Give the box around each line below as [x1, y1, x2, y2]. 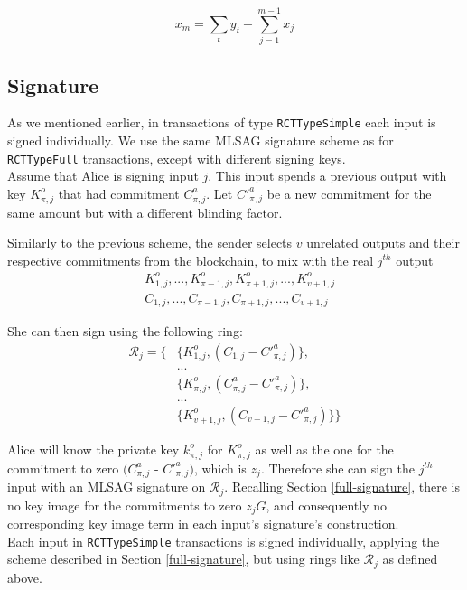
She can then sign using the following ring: [7, 322, 243, 341]
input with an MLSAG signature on [7, 477, 206, 496]
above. [7, 567, 42, 586]
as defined [382, 549, 438, 568]
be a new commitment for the [266, 183, 432, 202]
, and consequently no [266, 495, 387, 514]
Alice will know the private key [7, 439, 180, 458]
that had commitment [58, 183, 180, 202]
